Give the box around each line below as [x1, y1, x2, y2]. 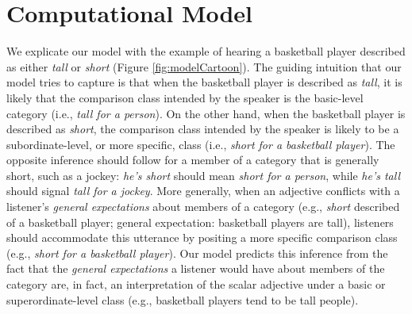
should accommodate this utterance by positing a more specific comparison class [6, 229, 398, 246]
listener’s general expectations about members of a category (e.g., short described [6, 198, 400, 215]
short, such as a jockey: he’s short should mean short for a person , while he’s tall [6, 167, 401, 183]
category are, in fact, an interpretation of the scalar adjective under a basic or [6, 276, 386, 293]
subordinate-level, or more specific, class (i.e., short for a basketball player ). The [6, 136, 395, 152]
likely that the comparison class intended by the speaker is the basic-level [6, 89, 364, 105]
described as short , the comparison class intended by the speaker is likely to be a [6, 121, 399, 137]
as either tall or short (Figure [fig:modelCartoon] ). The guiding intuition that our [6, 58, 402, 75]
